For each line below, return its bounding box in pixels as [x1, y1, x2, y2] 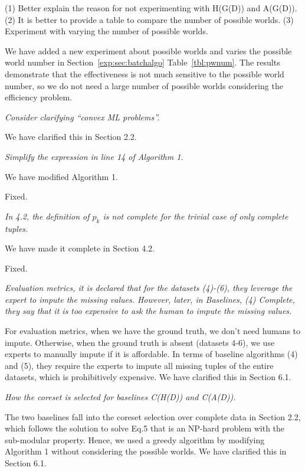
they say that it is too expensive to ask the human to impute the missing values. [5, 305, 292, 317]
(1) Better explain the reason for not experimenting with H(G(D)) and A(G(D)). [5, 2, 297, 14]
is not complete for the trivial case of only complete [103, 210, 288, 222]
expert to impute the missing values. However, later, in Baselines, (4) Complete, [5, 293, 295, 305]
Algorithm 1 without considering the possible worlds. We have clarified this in [5, 445, 287, 457]
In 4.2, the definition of [5, 210, 90, 222]
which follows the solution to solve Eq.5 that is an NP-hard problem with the [5, 422, 285, 434]
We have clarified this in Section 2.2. [5, 130, 137, 143]
